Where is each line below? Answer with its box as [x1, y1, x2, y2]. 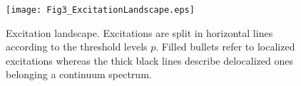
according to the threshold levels [6, 39, 148, 54]
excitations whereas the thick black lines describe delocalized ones [6, 53, 293, 68]
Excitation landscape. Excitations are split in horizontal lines [6, 25, 273, 40]
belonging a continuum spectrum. [6, 67, 152, 82]
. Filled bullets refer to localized [155, 39, 295, 54]
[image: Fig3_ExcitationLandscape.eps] [6, 5, 195, 15]
